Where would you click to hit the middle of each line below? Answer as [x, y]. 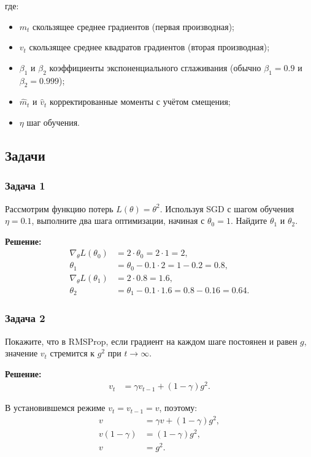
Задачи [25, 155]
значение [21, 353]
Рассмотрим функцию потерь [59, 208]
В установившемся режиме [55, 408]
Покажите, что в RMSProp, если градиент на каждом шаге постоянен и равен [151, 341]
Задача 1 [25, 186]
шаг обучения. [53, 122]
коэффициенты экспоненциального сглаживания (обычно [155, 67]
